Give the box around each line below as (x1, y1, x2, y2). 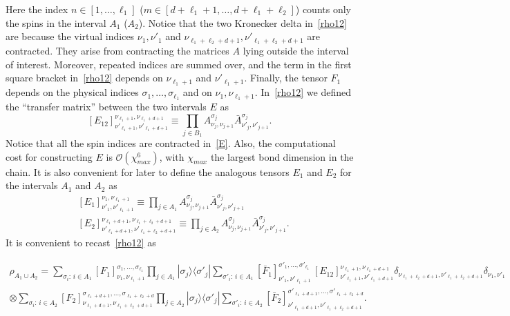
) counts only (295, 2, 351, 16)
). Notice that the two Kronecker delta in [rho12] (138, 15, 347, 30)
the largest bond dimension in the (210, 149, 354, 164)
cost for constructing (6, 149, 93, 164)
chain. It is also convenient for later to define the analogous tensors (6, 164, 290, 179)
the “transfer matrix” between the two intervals (6, 99, 207, 113)
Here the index (6, 2, 68, 16)
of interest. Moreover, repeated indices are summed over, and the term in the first (6, 57, 352, 71)
